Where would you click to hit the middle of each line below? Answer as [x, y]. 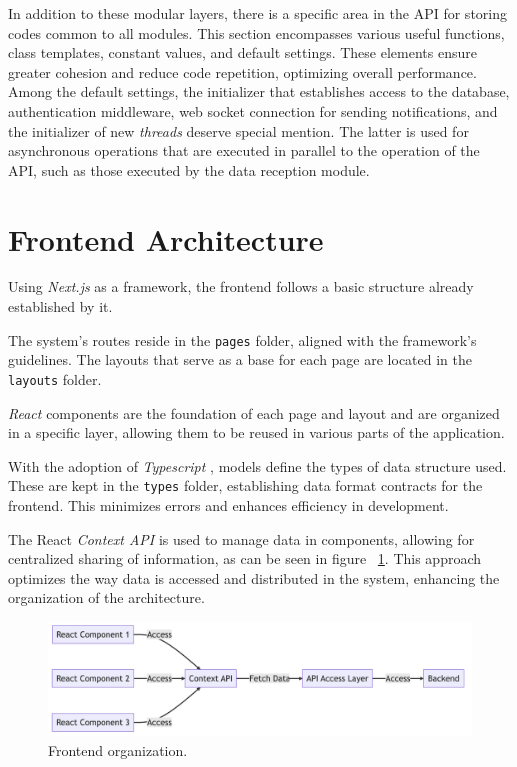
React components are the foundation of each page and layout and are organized [254, 412]
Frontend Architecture [166, 238]
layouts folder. [55, 378]
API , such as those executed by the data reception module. [189, 169]
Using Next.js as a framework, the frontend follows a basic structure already [241, 286]
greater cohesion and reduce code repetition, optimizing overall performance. [242, 71]
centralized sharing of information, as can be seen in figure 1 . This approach [245, 558]
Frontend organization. [118, 749]
